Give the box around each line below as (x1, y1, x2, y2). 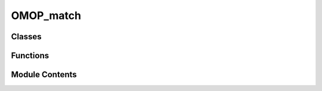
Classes (11, 32, 42, 42)
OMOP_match (11, 9, 82, 22)
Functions (11, 51, 49, 61)
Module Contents (11, 70, 77, 80)
